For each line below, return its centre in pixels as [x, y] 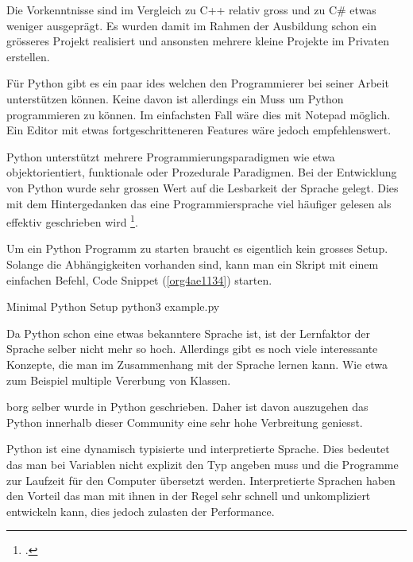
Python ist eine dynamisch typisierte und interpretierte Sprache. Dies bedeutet [198, 449]
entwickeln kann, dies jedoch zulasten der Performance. [141, 511]
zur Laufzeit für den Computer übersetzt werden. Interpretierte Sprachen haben [201, 480]
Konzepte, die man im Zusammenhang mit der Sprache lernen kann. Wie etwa [197, 364]
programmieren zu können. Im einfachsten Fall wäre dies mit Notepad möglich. [199, 114]
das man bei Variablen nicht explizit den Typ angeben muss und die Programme [203, 464]
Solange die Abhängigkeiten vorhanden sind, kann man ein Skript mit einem [193, 264]
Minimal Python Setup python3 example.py [113, 306]
